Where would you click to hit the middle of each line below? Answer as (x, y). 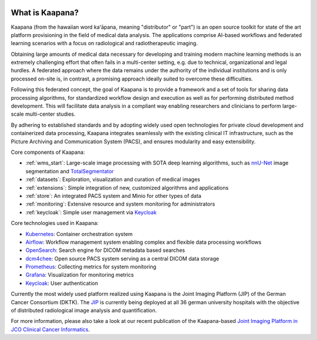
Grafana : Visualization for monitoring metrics (80, 275)
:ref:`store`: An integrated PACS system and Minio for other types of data (114, 196)
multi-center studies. (50, 114)
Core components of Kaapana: (48, 152)
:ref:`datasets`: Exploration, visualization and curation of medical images (113, 180)
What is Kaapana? (45, 13)
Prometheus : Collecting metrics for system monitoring (91, 267)
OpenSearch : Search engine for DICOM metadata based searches (105, 250)
